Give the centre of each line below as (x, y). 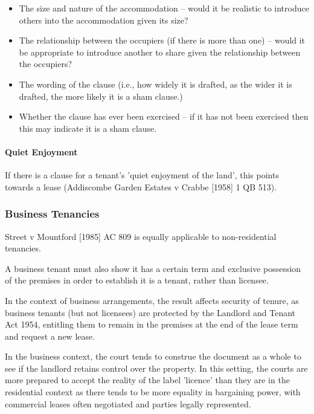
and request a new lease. (50, 336)
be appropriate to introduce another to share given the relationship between (160, 52)
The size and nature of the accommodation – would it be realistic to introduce (164, 8)
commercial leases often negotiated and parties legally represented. (128, 403)
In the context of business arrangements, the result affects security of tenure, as (152, 300)
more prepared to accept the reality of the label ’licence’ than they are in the (147, 380)
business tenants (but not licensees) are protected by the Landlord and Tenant (150, 312)
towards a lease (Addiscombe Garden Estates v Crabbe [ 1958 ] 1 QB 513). (141, 186)
